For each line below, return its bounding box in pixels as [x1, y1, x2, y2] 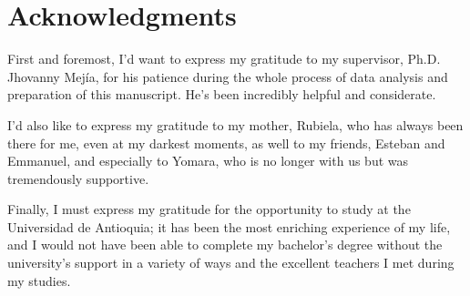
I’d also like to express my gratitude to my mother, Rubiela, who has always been [7, 115, 464, 134]
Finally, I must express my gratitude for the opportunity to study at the [7, 199, 411, 219]
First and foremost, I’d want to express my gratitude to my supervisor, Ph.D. [7, 49, 441, 68]
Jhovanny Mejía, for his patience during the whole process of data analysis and [7, 66, 448, 86]
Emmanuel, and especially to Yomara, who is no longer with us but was [7, 151, 409, 170]
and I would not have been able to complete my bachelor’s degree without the [7, 235, 443, 254]
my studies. [7, 270, 71, 290]
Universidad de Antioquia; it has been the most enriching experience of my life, [7, 217, 451, 236]
